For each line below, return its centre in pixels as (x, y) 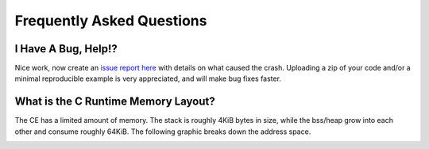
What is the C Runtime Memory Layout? (115, 102)
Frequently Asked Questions (111, 21)
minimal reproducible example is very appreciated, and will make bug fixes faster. (148, 78)
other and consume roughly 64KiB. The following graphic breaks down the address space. (163, 132)
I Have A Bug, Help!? (66, 49)
